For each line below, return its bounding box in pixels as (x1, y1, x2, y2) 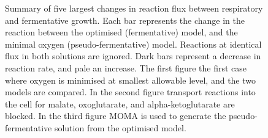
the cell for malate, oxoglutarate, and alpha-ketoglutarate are (5, 97, 235, 110)
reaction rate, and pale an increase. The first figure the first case (5, 61, 247, 74)
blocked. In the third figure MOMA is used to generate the (5, 109, 226, 122)
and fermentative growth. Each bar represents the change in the (5, 13, 245, 26)
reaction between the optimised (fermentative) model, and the (5, 26, 238, 38)
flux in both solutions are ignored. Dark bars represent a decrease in (5, 49, 261, 62)
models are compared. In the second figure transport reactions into (5, 85, 256, 98)
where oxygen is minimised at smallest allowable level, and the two (5, 73, 256, 86)
